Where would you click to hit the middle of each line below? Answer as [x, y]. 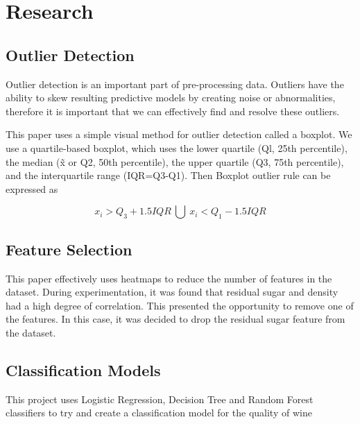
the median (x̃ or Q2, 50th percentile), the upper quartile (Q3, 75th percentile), [175, 161]
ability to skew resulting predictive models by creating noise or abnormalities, [171, 97]
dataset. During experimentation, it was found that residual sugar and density [172, 292]
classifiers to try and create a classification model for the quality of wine [159, 413]
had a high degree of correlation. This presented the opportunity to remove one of [180, 305]
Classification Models [83, 370]
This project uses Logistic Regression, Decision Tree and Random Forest [160, 399]
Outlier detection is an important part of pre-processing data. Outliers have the [175, 84]
